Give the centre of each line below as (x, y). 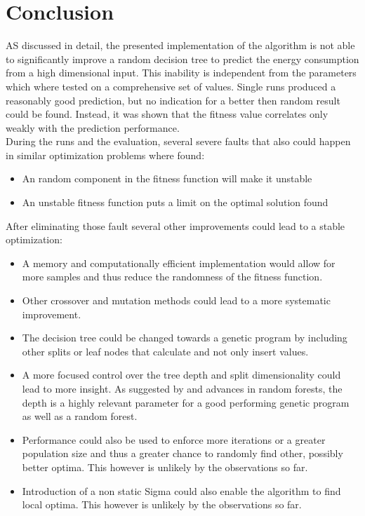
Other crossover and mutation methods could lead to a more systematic (176, 300)
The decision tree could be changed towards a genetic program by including (185, 338)
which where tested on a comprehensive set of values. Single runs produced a (171, 86)
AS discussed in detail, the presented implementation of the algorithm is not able (180, 45)
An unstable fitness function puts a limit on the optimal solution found (175, 202)
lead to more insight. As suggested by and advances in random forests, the (182, 388)
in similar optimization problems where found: (105, 155)
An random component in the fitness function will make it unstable (167, 178)
